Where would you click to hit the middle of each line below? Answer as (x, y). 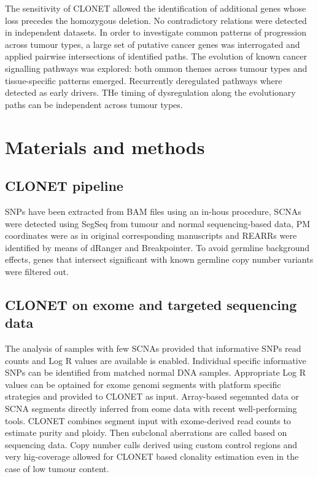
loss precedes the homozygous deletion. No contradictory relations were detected (156, 20)
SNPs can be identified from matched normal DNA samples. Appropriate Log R (155, 372)
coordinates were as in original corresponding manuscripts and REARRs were (151, 235)
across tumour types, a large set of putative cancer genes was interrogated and (153, 44)
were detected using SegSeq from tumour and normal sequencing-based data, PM (158, 223)
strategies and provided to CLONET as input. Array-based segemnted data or (152, 396)
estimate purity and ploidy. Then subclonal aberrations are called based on (146, 432)
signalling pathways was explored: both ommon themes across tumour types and (156, 68)
